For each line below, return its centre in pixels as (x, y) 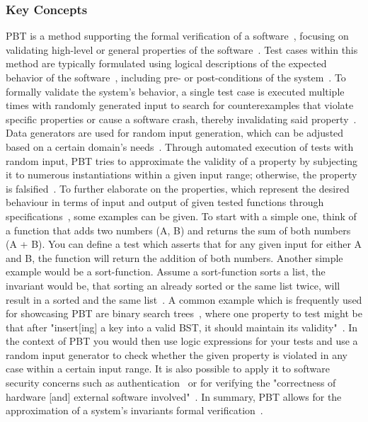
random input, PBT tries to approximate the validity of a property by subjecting (182, 160)
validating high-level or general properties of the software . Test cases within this (182, 49)
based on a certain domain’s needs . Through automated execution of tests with (180, 146)
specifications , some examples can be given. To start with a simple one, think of (181, 216)
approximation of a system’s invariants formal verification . (134, 410)
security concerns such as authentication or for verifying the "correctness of (171, 383)
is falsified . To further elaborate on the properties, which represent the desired (178, 188)
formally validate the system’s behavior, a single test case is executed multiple (175, 91)
